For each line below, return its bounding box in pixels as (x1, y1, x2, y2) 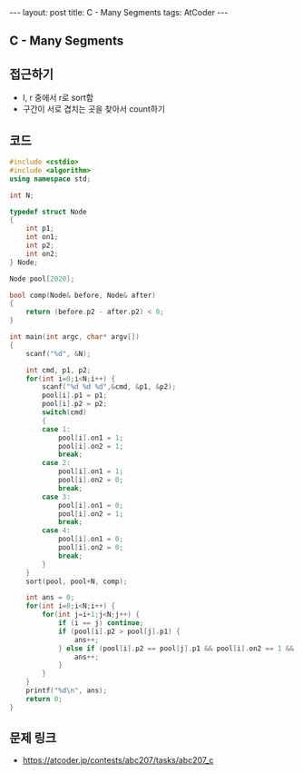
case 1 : (42, 424, 71, 433)
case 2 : (42, 459, 71, 468)
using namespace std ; (9, 174, 92, 184)
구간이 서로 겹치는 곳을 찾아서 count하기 (22, 104, 166, 114)
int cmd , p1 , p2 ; (25, 365, 92, 374)
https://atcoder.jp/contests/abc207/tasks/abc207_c (22, 755, 214, 766)
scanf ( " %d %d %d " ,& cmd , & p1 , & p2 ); (42, 382, 177, 392)
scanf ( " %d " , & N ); (25, 349, 92, 358)
